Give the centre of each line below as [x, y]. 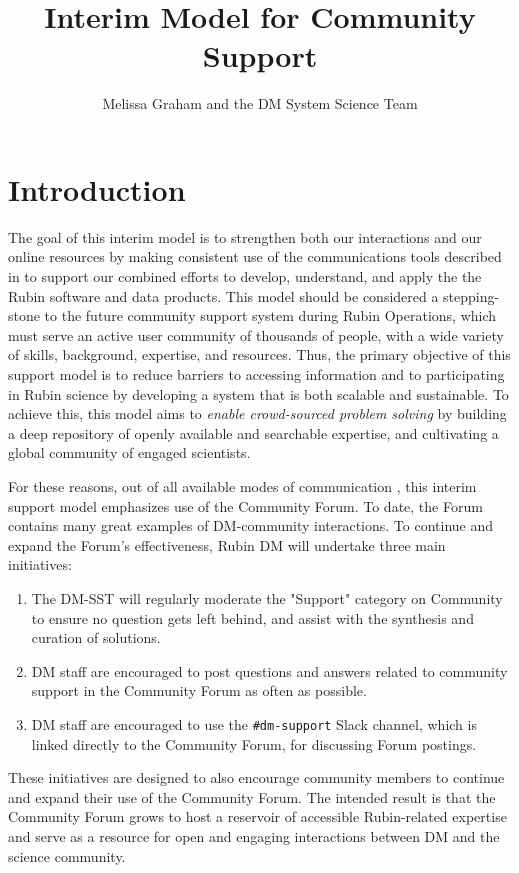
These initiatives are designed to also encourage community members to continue [256, 777]
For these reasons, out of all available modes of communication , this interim [242, 485]
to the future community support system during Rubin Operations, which [270, 315]
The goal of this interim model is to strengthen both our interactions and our [245, 236]
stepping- [471, 295]
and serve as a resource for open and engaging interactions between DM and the [254, 835]
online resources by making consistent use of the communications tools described [255, 256]
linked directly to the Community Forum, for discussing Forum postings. [254, 743]
